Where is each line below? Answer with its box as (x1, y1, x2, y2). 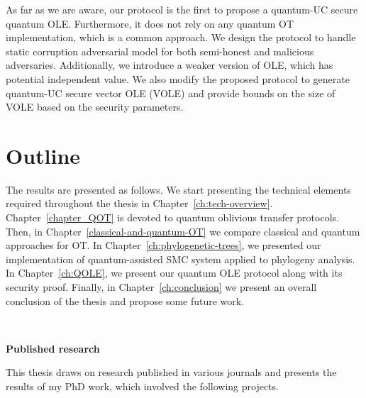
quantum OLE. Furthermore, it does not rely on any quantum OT (6, 16, 294, 31)
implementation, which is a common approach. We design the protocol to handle (6, 30, 356, 45)
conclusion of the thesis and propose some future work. (6, 293, 245, 308)
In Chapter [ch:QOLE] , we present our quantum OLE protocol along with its (6, 265, 343, 280)
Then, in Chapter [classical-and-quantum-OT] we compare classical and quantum (6, 223, 360, 238)
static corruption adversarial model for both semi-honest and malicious (6, 43, 314, 58)
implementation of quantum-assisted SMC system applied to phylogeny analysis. (6, 251, 355, 266)
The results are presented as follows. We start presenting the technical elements (6, 182, 351, 197)
